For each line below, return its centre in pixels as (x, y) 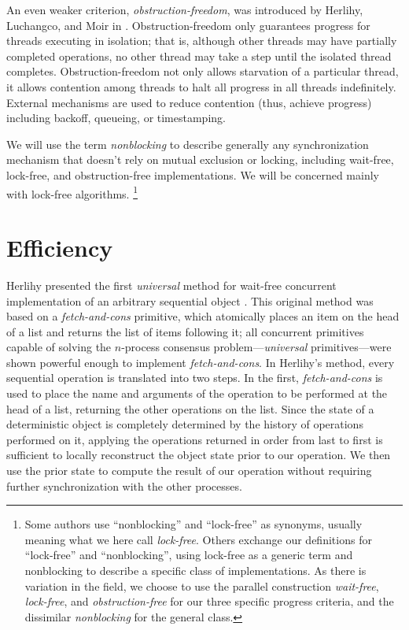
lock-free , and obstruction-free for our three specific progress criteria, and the (209, 601)
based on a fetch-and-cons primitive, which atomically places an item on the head (203, 316)
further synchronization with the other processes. (124, 485)
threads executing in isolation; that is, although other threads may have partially (202, 41)
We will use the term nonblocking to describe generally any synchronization (188, 144)
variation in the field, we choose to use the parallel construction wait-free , (202, 586)
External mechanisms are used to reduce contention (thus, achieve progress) (189, 102)
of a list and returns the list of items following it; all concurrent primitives (185, 331)
